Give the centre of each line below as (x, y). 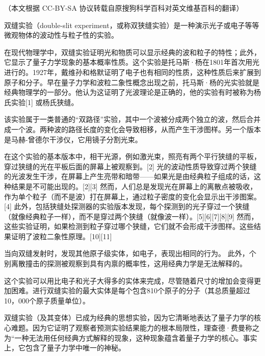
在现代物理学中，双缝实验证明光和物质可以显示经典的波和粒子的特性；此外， (132, 52)
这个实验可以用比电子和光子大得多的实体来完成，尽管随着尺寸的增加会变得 (129, 280)
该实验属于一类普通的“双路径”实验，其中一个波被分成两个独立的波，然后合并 (132, 119)
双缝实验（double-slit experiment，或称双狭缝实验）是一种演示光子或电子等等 (132, 25)
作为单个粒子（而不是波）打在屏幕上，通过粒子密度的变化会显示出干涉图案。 (132, 196)
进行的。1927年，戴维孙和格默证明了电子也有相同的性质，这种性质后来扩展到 (132, 72)
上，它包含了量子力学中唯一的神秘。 (65, 348)
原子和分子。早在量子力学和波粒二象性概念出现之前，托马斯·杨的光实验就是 (132, 82)
